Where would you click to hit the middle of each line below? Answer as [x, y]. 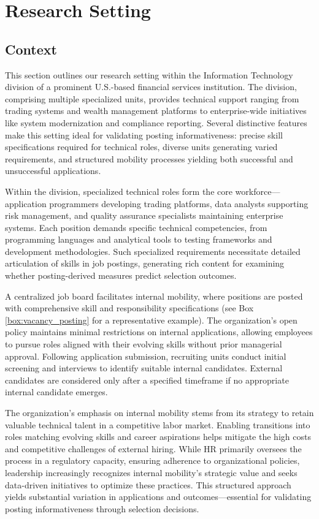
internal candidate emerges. [56, 392]
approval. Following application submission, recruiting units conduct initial [146, 356]
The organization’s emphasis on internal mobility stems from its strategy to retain [159, 413]
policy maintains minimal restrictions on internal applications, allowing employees [159, 332]
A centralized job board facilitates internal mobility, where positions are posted [154, 296]
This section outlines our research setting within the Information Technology [149, 74]
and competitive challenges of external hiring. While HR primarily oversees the [153, 448]
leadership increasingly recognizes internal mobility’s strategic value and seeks [151, 472]
